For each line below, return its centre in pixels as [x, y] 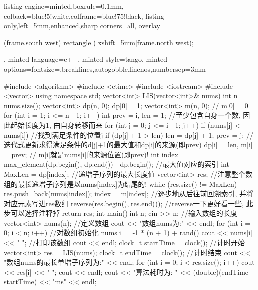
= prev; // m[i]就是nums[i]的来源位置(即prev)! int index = [95, 154]
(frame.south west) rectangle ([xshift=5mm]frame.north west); [99, 42]
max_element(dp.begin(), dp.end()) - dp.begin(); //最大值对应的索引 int [117, 164]
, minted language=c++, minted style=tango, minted [86, 59]
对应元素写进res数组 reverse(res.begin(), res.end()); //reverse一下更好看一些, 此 [129, 203]
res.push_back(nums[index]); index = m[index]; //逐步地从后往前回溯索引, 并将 [129, 193]
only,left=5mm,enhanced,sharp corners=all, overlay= [85, 26]
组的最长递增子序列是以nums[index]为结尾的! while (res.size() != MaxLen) [121, 183]
